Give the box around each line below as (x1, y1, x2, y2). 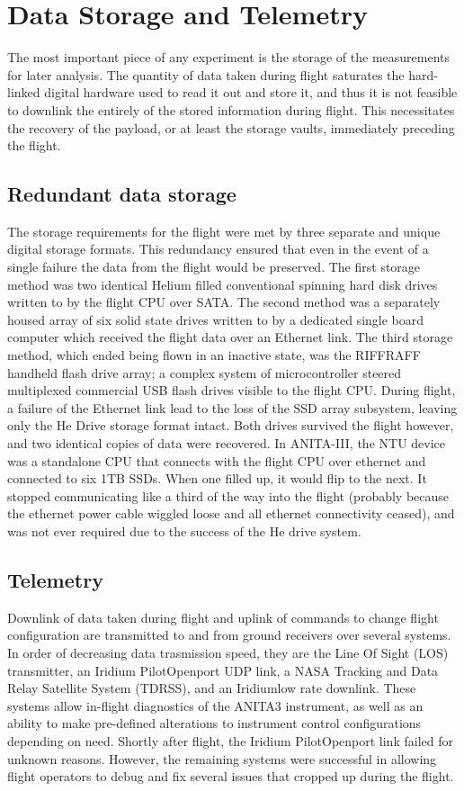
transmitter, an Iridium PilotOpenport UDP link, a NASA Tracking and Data (7, 661, 439, 679)
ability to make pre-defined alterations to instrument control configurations (7, 714, 422, 733)
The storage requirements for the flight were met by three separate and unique (7, 221, 441, 240)
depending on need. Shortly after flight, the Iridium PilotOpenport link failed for (7, 731, 453, 750)
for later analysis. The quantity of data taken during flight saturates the (7, 65, 405, 84)
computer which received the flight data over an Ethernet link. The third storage (7, 328, 453, 346)
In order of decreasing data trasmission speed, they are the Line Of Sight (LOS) (7, 643, 449, 661)
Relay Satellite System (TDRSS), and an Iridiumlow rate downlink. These (7, 679, 416, 697)
